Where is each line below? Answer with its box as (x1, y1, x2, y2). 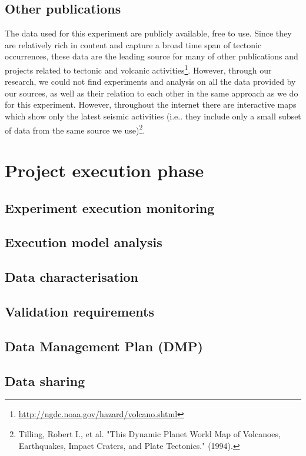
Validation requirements (5, 302, 154, 320)
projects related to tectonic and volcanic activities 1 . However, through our (5, 62, 272, 76)
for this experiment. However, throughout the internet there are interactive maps (5, 98, 297, 111)
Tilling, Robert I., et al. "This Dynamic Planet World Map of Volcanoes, (18, 427, 281, 440)
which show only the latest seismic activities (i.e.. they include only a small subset (5, 110, 301, 122)
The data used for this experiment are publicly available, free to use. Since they (5, 27, 292, 39)
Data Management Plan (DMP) (5, 337, 203, 355)
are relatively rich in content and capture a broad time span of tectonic (5, 38, 262, 51)
